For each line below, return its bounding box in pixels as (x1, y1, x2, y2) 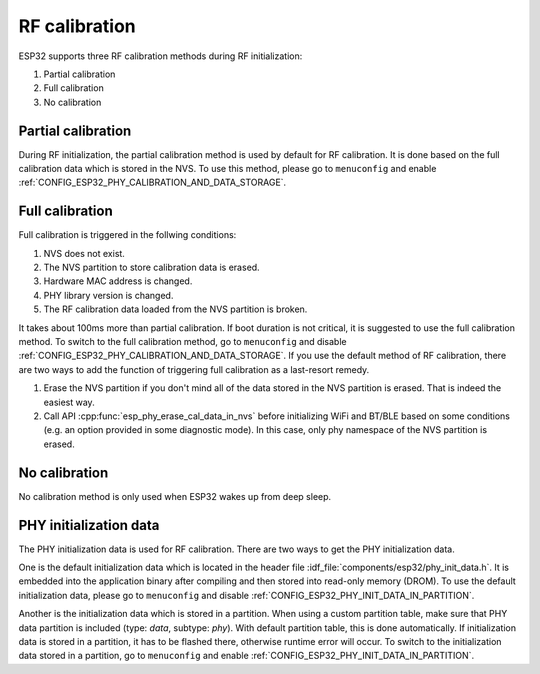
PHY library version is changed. (43, 289, 174, 301)
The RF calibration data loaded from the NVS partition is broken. (43, 303, 308, 315)
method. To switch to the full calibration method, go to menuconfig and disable (18, 336, 347, 348)
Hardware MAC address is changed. (43, 275, 193, 287)
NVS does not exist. (43, 247, 125, 259)
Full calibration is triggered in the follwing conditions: (18, 229, 237, 241)
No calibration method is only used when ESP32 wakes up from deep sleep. (18, 490, 332, 502)
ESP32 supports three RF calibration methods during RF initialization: (18, 50, 303, 62)
